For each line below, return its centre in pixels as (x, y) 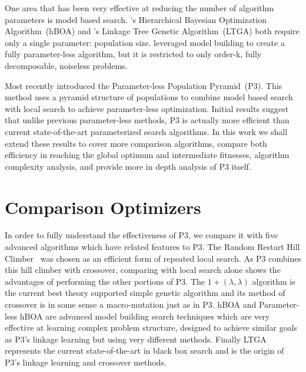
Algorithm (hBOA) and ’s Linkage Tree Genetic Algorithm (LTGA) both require (152, 31)
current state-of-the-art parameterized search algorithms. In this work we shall (146, 131)
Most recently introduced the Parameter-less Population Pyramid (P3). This (144, 85)
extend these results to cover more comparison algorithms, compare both (136, 143)
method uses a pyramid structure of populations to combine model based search (149, 97)
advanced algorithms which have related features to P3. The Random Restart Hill (152, 247)
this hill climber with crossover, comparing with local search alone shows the (143, 270)
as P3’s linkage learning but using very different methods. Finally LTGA (136, 339)
